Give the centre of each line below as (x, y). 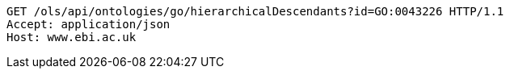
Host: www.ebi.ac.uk (72, 37)
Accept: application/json (89, 24)
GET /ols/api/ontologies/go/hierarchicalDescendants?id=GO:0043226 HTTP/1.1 (255, 11)
